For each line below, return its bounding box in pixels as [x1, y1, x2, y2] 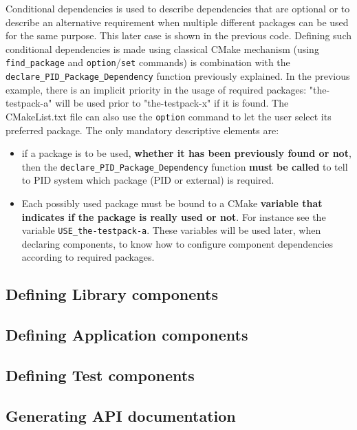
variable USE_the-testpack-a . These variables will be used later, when [21, 223, 321, 237]
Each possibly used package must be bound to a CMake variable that [21, 195, 323, 210]
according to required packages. [21, 250, 155, 264]
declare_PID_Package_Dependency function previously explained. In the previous [6, 69, 350, 83]
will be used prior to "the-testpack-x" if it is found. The [55, 96, 289, 110]
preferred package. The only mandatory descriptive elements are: [6, 122, 279, 137]
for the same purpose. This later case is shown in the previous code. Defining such [6, 28, 351, 43]
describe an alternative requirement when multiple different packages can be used [6, 14, 349, 29]
